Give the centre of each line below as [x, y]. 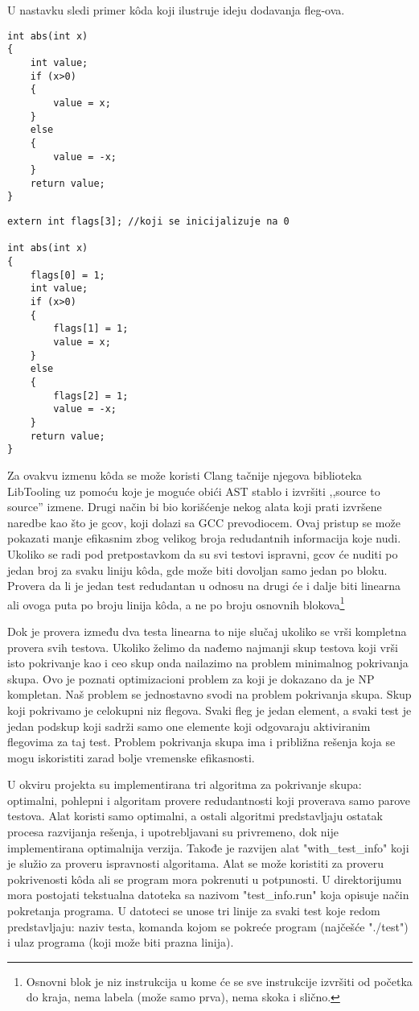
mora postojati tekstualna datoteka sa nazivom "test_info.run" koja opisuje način [208, 895]
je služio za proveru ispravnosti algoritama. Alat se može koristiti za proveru [196, 863]
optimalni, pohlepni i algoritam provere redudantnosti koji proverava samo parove [209, 800]
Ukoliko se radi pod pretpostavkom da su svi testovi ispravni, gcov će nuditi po [203, 553]
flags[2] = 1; [91, 396]
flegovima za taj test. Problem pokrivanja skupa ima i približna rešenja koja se [201, 742]
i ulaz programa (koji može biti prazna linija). [121, 942]
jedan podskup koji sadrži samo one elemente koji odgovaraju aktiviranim [189, 726]
